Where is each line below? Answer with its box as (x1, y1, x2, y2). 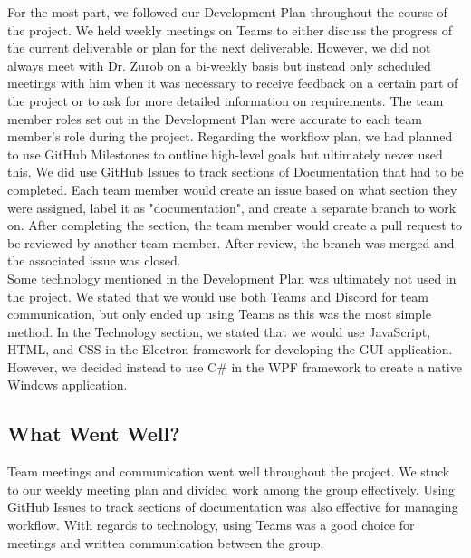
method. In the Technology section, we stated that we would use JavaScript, (7, 322, 431, 341)
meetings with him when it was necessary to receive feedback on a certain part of (7, 73, 458, 92)
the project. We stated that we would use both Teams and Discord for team (7, 286, 428, 305)
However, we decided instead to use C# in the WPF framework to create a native (7, 357, 462, 376)
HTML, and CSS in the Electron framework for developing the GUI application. (7, 340, 453, 359)
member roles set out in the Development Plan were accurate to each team (7, 109, 422, 128)
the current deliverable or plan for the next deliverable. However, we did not (7, 38, 431, 57)
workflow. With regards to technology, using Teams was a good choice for (7, 515, 415, 534)
